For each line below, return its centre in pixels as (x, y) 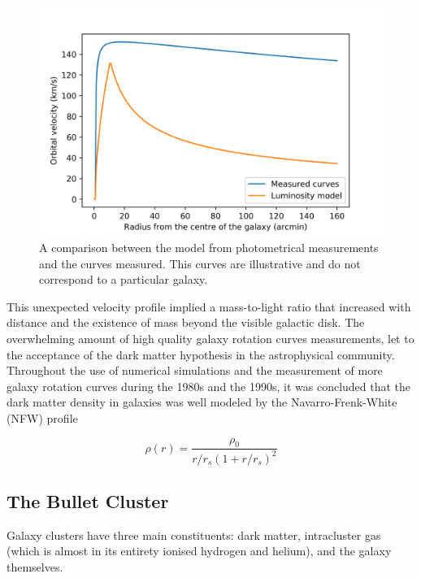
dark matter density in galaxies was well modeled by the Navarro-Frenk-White (202, 402)
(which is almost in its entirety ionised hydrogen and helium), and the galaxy (199, 551)
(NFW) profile (42, 417)
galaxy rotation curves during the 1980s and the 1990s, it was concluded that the (209, 386)
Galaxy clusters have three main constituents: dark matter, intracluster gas (194, 535)
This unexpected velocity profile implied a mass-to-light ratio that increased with (209, 306)
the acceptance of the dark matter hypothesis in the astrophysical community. (201, 354)
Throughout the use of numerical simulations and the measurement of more (195, 370)
